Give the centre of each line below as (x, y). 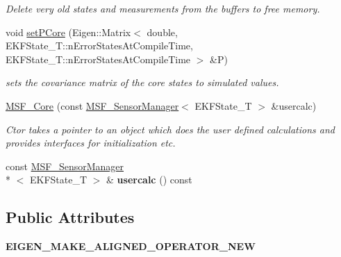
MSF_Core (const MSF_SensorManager (92, 105)
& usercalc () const (149, 180)
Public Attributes (70, 217)
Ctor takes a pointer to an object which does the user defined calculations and (170, 129)
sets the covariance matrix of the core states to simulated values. (142, 82)
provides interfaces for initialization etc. (91, 143)
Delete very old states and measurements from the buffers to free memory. (163, 8)
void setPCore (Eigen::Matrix (68, 32)
